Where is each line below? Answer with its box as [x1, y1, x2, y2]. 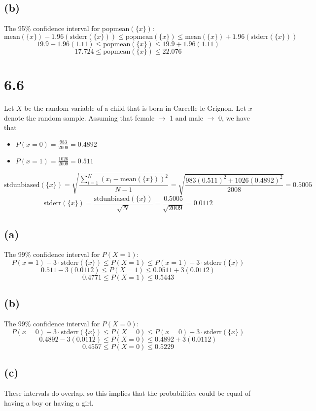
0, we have [218, 112, 250, 123]
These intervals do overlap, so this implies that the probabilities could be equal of [4, 387, 250, 398]
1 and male [170, 112, 203, 123]
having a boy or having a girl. [4, 397, 94, 408]
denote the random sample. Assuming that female [4, 112, 155, 123]
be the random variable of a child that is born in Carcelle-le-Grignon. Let [24, 102, 246, 113]
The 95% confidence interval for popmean [4, 23, 130, 33]
